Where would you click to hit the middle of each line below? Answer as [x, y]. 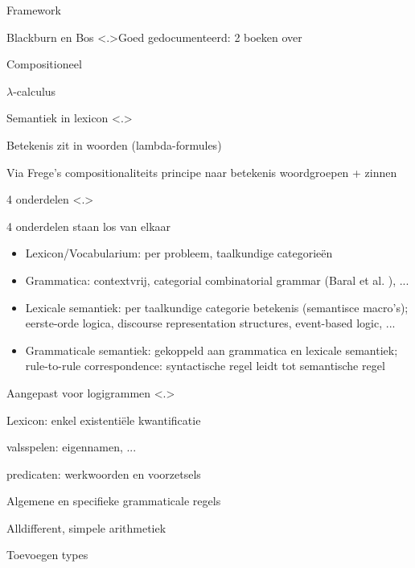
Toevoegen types [47, 555]
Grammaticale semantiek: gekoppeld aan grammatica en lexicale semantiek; [212, 350]
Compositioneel [44, 64]
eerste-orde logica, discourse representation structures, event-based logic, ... [210, 323]
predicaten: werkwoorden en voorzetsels [104, 473]
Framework [34, 10]
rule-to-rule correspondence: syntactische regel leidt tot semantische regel [205, 366]
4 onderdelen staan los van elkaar [89, 226]
